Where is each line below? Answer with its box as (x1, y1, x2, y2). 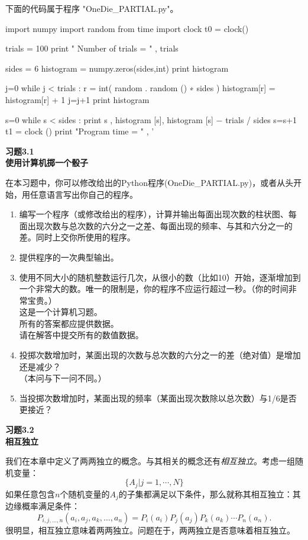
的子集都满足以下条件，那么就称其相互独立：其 (118, 487, 301, 500)
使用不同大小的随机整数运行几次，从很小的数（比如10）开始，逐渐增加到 (19, 271, 301, 283)
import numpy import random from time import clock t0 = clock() (5, 22, 249, 34)
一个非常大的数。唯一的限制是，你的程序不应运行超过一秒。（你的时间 (19, 282, 288, 295)
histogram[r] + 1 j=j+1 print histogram (5, 93, 150, 105)
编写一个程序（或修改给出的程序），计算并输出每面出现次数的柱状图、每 (19, 208, 297, 220)
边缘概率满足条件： (5, 500, 80, 512)
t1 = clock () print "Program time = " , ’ (5, 125, 154, 137)
